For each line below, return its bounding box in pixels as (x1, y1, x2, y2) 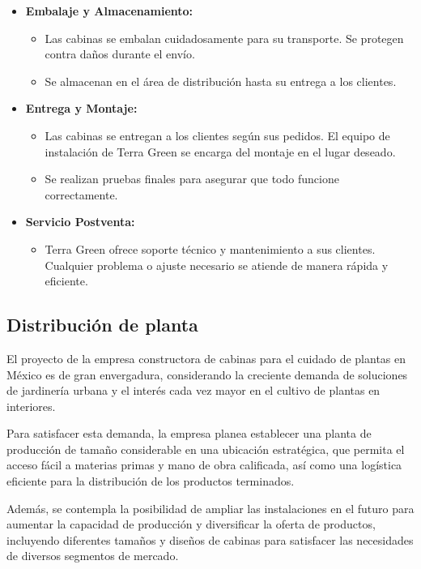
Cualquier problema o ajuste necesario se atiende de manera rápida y (45, 256, 389, 273)
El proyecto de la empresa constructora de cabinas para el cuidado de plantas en (6, 349, 406, 366)
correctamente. (45, 186, 118, 203)
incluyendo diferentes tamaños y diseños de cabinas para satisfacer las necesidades (6, 531, 414, 548)
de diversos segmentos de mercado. (6, 547, 179, 564)
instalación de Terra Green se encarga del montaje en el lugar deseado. (45, 143, 396, 160)
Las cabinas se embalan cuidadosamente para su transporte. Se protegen (45, 29, 404, 46)
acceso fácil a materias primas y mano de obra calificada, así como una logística (6, 456, 402, 473)
